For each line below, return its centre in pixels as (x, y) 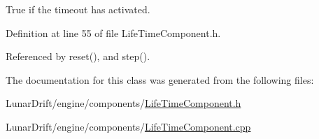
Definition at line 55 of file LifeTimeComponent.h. (113, 32)
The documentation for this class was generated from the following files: (160, 79)
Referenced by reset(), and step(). (78, 56)
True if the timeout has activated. (78, 9)
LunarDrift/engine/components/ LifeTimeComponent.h (123, 103)
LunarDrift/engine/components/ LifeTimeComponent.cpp (128, 126)
